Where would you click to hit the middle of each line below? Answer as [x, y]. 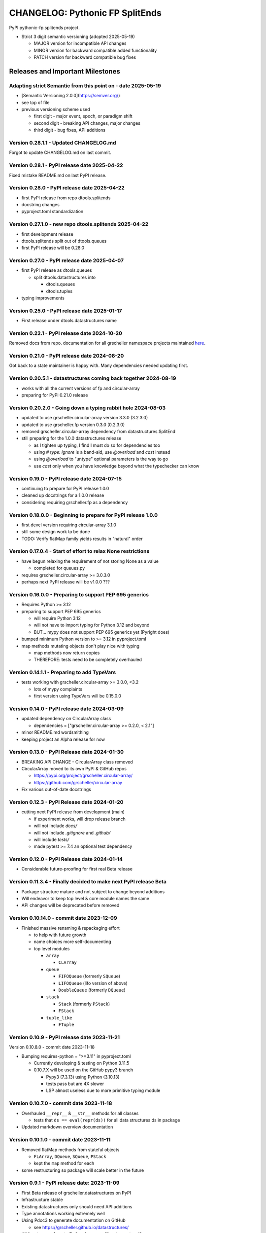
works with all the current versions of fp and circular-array [81, 388]
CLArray [68, 962]
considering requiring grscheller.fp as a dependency [75, 502]
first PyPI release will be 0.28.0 [53, 248]
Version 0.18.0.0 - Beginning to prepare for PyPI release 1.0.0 [83, 515]
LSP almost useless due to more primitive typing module [103, 1090]
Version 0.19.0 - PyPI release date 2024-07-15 [66, 478]
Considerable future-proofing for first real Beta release [77, 869]
